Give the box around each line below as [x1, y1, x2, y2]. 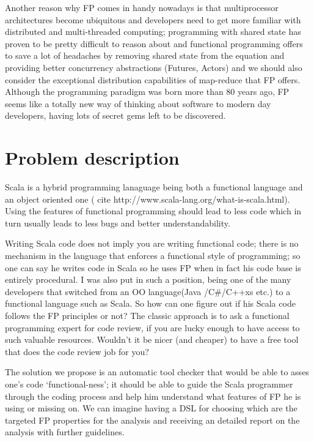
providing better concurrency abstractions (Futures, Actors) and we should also [5, 61, 302, 73]
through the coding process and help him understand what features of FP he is [5, 389, 301, 402]
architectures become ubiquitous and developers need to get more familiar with [5, 13, 301, 26]
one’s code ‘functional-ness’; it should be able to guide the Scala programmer [5, 377, 293, 390]
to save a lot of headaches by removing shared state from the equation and [5, 49, 285, 62]
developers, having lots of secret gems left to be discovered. [5, 109, 226, 122]
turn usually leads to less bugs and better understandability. [5, 216, 230, 229]
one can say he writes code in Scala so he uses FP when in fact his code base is [5, 261, 301, 274]
